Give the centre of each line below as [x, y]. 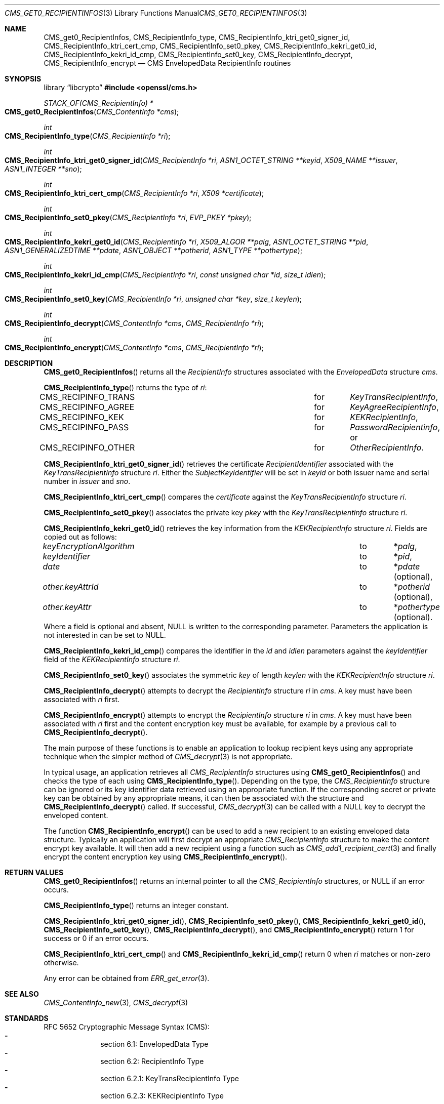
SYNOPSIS [23, 79]
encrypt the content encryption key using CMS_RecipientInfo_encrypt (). [166, 857]
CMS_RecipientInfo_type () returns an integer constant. [136, 905]
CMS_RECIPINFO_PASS [84, 427]
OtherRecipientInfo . [387, 447]
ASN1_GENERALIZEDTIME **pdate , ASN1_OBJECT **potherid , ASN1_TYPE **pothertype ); [154, 250]
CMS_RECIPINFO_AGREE [87, 407]
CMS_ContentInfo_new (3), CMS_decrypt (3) [116, 1003]
